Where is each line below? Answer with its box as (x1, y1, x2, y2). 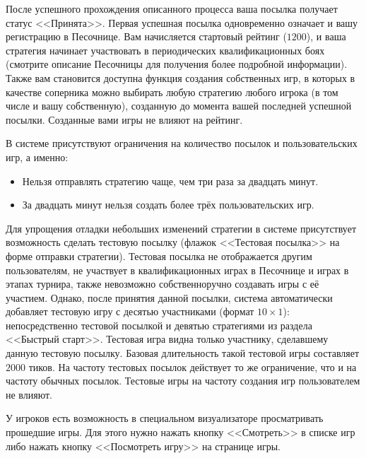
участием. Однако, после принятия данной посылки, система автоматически (6, 290, 333, 305)
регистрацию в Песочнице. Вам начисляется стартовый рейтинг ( (6, 29, 287, 44)
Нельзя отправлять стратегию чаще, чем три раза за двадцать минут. (22, 173, 319, 188)
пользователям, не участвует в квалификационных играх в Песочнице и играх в (6, 262, 349, 277)
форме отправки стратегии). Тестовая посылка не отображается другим (6, 248, 312, 263)
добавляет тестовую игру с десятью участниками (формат (6, 304, 254, 319)
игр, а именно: (6, 149, 69, 164)
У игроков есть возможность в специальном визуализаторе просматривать (6, 411, 324, 425)
